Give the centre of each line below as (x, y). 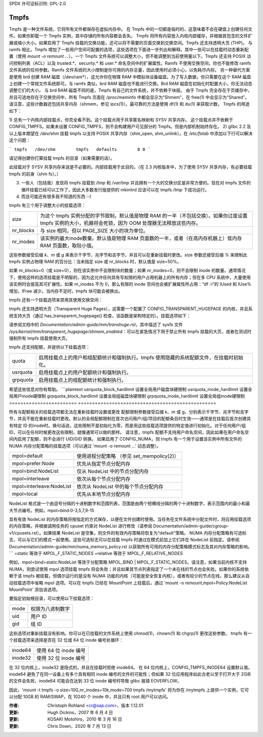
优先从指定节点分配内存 (104, 464)
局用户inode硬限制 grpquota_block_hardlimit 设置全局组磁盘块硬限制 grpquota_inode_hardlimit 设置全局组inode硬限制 (127, 396)
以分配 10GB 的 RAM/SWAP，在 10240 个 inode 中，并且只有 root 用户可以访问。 (90, 697)
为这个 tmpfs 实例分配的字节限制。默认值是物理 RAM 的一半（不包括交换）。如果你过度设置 (144, 216)
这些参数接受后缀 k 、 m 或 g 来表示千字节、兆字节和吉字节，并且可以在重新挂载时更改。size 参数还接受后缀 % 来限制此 (128, 255)
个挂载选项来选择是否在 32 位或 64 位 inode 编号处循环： (66, 640)
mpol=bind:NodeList (35, 471)
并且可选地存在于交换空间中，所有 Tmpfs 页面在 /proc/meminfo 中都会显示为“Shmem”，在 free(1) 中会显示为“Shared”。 (129, 97)
